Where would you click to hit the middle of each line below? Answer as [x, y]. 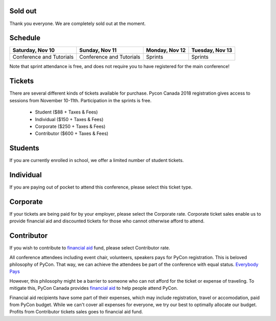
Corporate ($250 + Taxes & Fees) [70, 126]
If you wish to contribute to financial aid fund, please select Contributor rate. [90, 248]
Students [24, 148]
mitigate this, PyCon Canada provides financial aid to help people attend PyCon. [94, 288]
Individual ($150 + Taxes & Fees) [69, 119]
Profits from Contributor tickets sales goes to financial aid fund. [76, 312]
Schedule [25, 38]
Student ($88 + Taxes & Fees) [66, 112]
